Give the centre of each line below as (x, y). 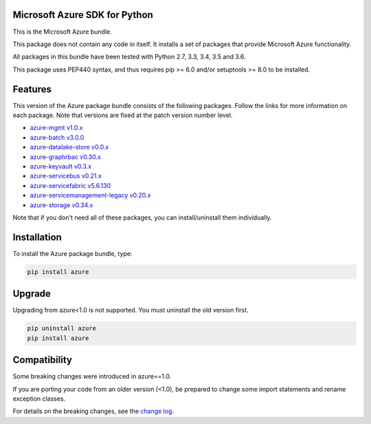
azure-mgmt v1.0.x (56, 128)
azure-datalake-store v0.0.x (69, 147)
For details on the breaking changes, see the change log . (93, 411)
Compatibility (42, 360)
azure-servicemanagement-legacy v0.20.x (90, 195)
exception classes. (39, 399)
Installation (37, 237)
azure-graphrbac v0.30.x (65, 157)
